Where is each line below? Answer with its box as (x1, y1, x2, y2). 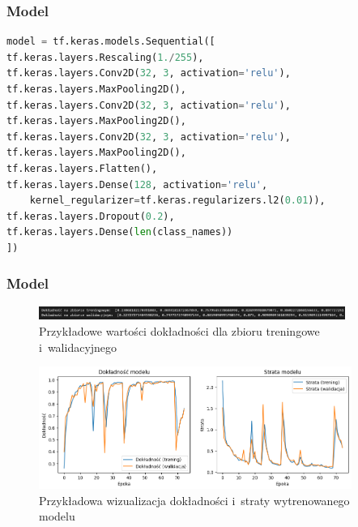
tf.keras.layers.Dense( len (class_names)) (6, 226, 233, 238)
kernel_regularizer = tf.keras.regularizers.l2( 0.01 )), (29, 195, 326, 207)
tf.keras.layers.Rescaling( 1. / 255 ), (6, 51, 204, 63)
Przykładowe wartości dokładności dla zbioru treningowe (39, 322, 320, 339)
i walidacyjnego (39, 338, 117, 355)
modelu (39, 508, 75, 525)
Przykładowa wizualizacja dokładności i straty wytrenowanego (39, 491, 350, 508)
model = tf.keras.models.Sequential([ (6, 36, 215, 48)
